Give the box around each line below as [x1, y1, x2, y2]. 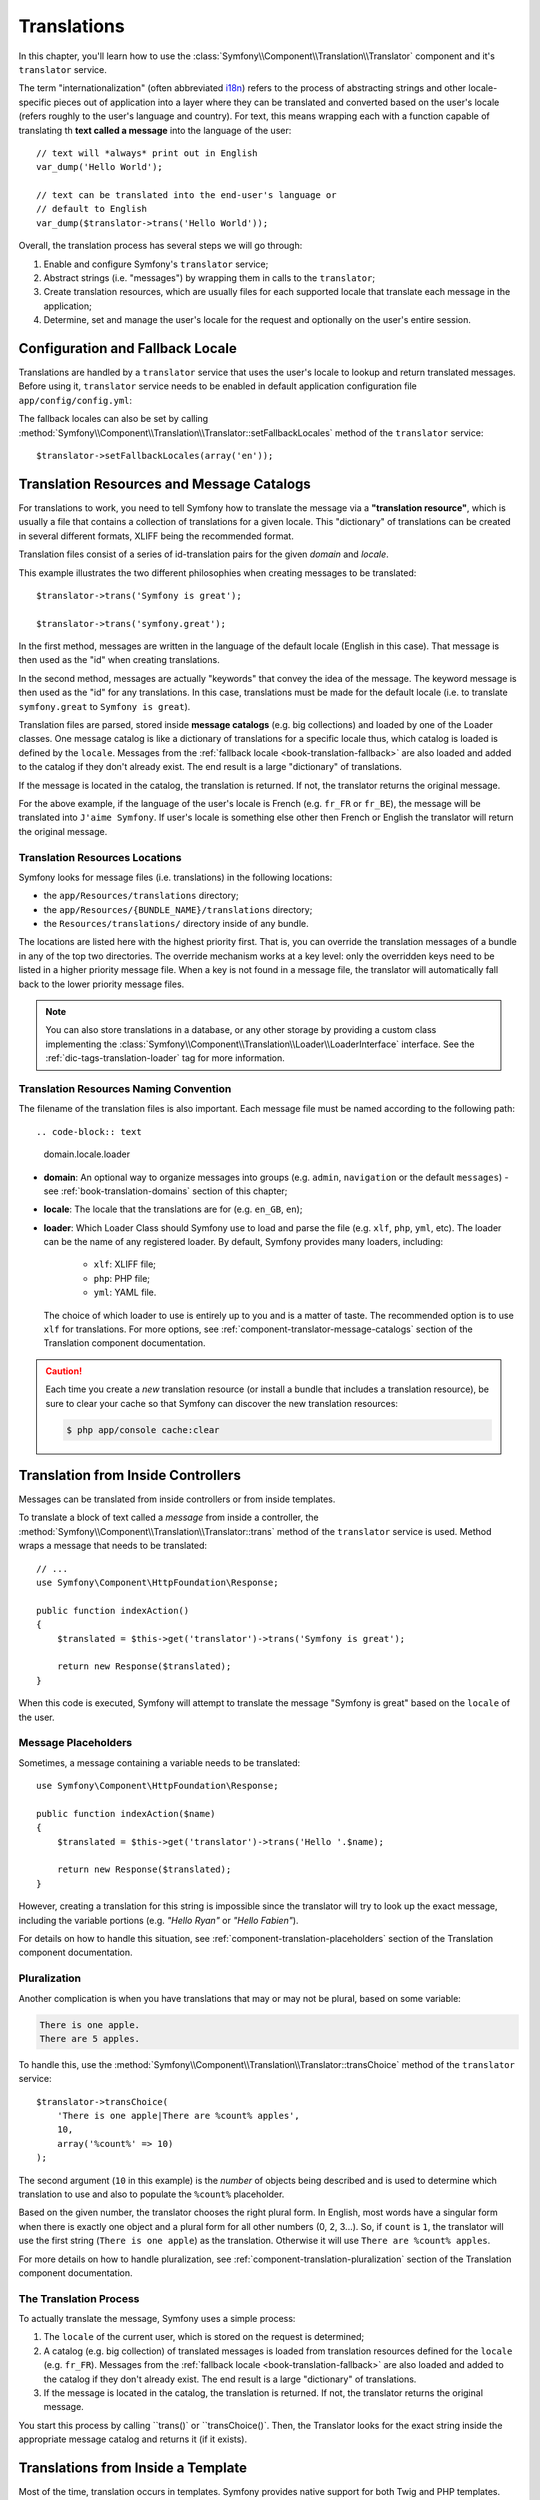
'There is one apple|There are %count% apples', [56, 2110, 300, 2122]
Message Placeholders [18, 1736, 133, 1750]
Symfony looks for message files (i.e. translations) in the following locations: [18, 871, 333, 883]
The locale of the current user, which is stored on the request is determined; [43, 2331, 365, 2343]
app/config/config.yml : [18, 394, 133, 406]
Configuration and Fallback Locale [18, 340, 237, 357]
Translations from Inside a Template [18, 2460, 247, 2477]
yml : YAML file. [93, 1286, 157, 1299]
